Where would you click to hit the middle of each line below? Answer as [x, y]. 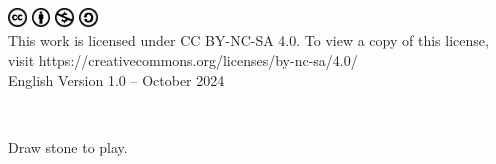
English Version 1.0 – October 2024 [116, 79]
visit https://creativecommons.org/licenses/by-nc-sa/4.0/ [183, 60]
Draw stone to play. [68, 146]
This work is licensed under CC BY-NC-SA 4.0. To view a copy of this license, [248, 40]
